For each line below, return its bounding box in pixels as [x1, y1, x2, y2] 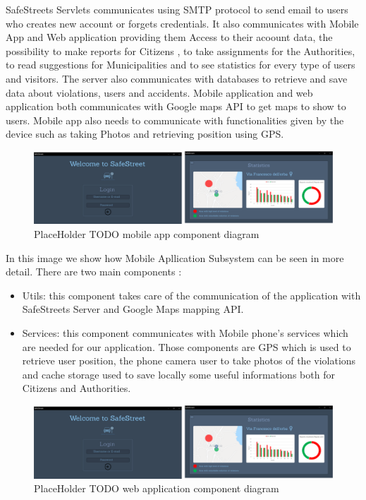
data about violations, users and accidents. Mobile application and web [6, 85, 313, 100]
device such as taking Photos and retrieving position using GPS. [6, 126, 284, 141]
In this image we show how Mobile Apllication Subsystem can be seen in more [6, 250, 344, 265]
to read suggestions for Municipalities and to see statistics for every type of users [6, 57, 355, 72]
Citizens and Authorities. [22, 381, 131, 395]
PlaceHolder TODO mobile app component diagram [34, 227, 260, 242]
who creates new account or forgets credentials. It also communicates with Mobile [6, 16, 359, 30]
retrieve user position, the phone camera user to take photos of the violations [22, 353, 356, 368]
